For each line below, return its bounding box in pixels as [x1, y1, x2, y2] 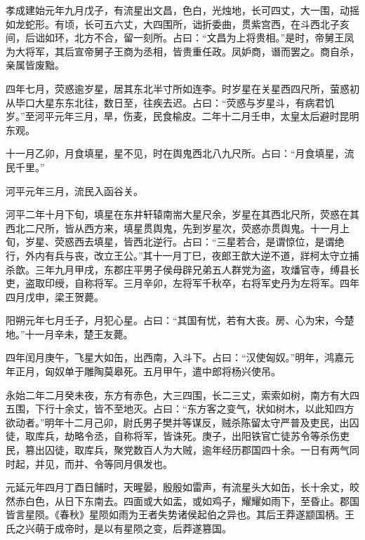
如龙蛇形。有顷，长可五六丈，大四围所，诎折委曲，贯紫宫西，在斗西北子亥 [6, 16, 350, 31]
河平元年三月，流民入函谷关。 [6, 183, 143, 198]
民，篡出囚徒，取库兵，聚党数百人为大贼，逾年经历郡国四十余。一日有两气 [6, 443, 350, 457]
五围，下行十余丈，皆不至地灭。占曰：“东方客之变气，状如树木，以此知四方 [6, 401, 354, 416]
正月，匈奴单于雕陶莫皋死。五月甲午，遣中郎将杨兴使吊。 [15, 364, 281, 379]
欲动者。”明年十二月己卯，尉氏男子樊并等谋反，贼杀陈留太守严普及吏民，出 [6, 414, 350, 429]
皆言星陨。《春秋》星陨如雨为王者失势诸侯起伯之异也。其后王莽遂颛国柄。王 [6, 507, 354, 522]
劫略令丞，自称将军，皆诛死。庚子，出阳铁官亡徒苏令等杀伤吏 [64, 428, 350, 443]
